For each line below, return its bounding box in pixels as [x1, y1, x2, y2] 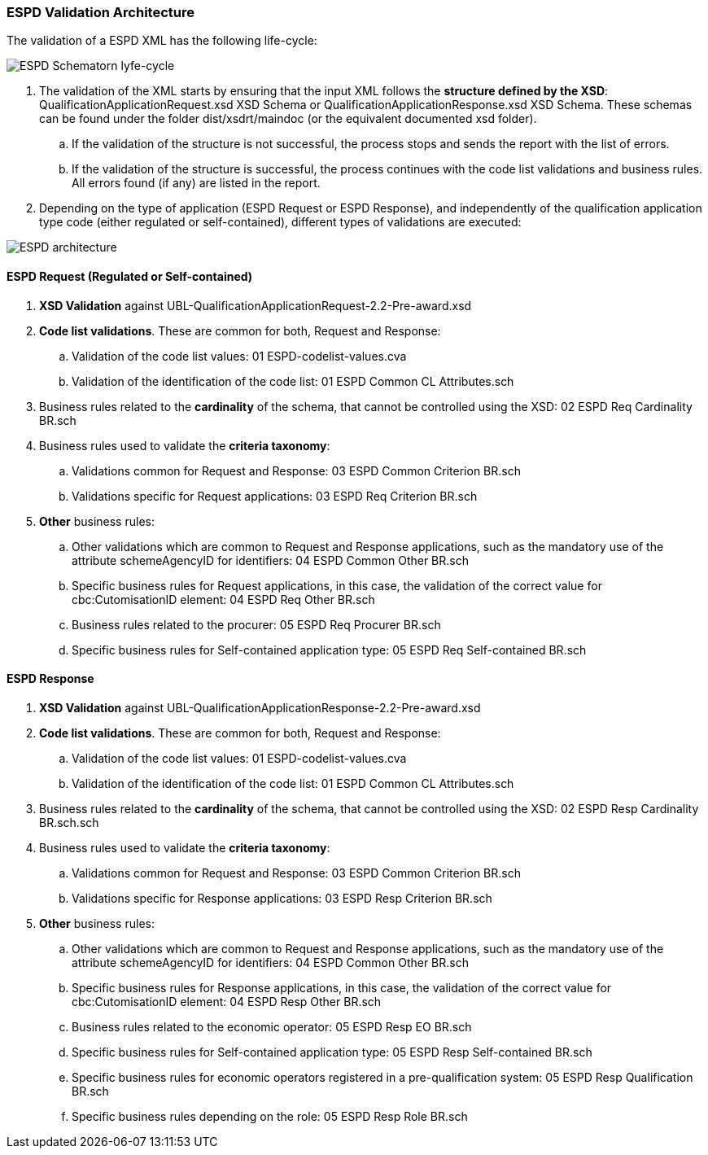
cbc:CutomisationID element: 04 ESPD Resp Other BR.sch [72, 994, 382, 1008]
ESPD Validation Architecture [7, 4, 194, 20]
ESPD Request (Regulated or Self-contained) [7, 269, 253, 283]
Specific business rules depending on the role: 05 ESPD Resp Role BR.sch [72, 1109, 468, 1123]
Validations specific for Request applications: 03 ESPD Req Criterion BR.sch [72, 488, 478, 503]
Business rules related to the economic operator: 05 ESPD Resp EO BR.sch [72, 1019, 472, 1034]
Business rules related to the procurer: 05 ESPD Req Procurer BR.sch [72, 617, 441, 632]
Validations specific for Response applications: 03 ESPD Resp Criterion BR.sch [72, 890, 492, 905]
